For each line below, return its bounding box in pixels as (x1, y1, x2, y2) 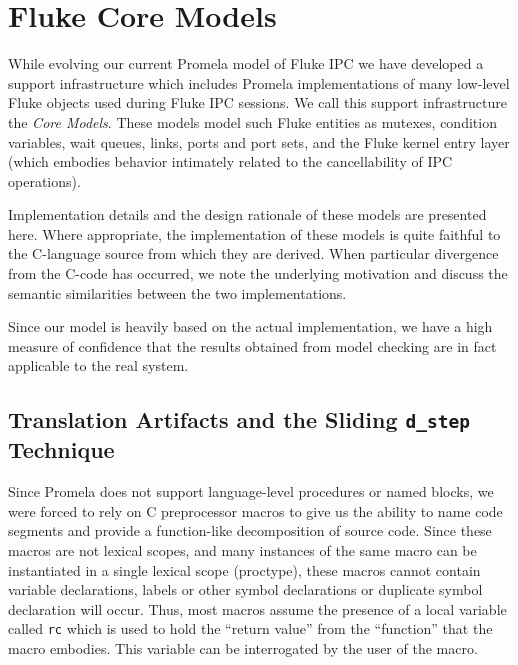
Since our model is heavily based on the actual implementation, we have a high (8, 316, 493, 337)
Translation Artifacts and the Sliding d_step (8, 404, 471, 435)
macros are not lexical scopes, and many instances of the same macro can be (8, 539, 477, 560)
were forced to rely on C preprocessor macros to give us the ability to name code (8, 500, 503, 521)
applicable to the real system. (8, 355, 189, 376)
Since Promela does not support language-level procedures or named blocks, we (8, 481, 494, 502)
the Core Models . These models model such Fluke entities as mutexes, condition (8, 111, 497, 132)
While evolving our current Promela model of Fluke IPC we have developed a (8, 53, 484, 74)
